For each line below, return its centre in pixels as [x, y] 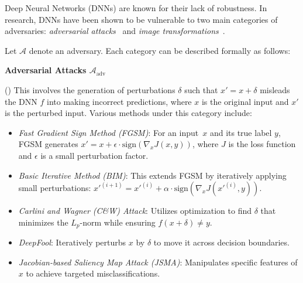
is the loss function [262, 144]
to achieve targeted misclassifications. [93, 273]
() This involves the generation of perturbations [90, 89]
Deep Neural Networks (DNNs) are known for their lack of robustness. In [136, 8]
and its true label [241, 132]
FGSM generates [48, 144]
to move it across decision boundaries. [221, 242]
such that [201, 89]
